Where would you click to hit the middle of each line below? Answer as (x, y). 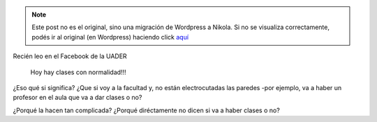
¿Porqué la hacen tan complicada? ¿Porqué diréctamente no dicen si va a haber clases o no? (147, 110)
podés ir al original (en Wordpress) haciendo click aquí (110, 37)
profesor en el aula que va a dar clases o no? (77, 98)
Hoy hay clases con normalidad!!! (78, 72)
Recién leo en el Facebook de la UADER (70, 56)
